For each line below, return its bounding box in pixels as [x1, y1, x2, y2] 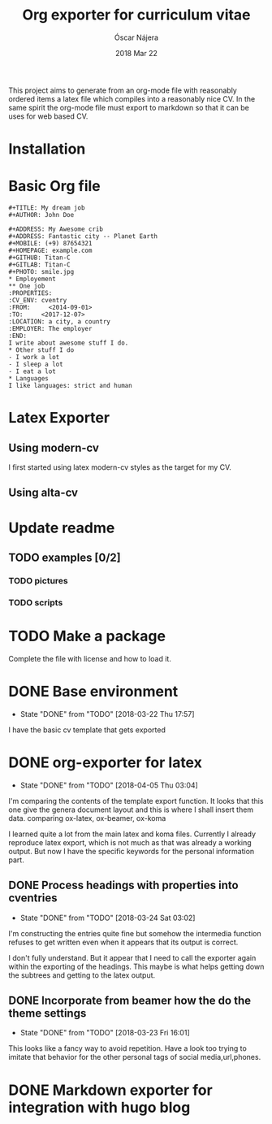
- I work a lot [8, 354, 60, 362]
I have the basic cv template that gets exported [8, 725, 166, 735]
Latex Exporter [8, 409, 110, 427]
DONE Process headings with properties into [8, 879, 239, 892]
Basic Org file [8, 177, 101, 196]
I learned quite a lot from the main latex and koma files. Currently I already [8, 829, 257, 839]
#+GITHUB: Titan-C [8, 254, 71, 262]
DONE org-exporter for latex [8, 753, 203, 771]
